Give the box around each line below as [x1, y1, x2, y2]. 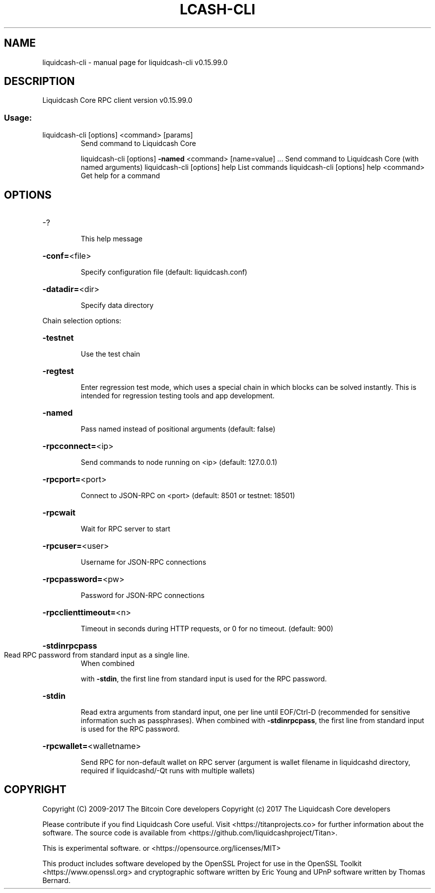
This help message [80, 234, 143, 243]
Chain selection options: [42, 316, 122, 325]
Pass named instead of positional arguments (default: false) [80, 425, 276, 434]
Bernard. [42, 876, 71, 885]
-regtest [42, 366, 74, 376]
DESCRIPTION [4, 75, 75, 88]
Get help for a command [80, 171, 160, 180]
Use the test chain [80, 350, 140, 359]
